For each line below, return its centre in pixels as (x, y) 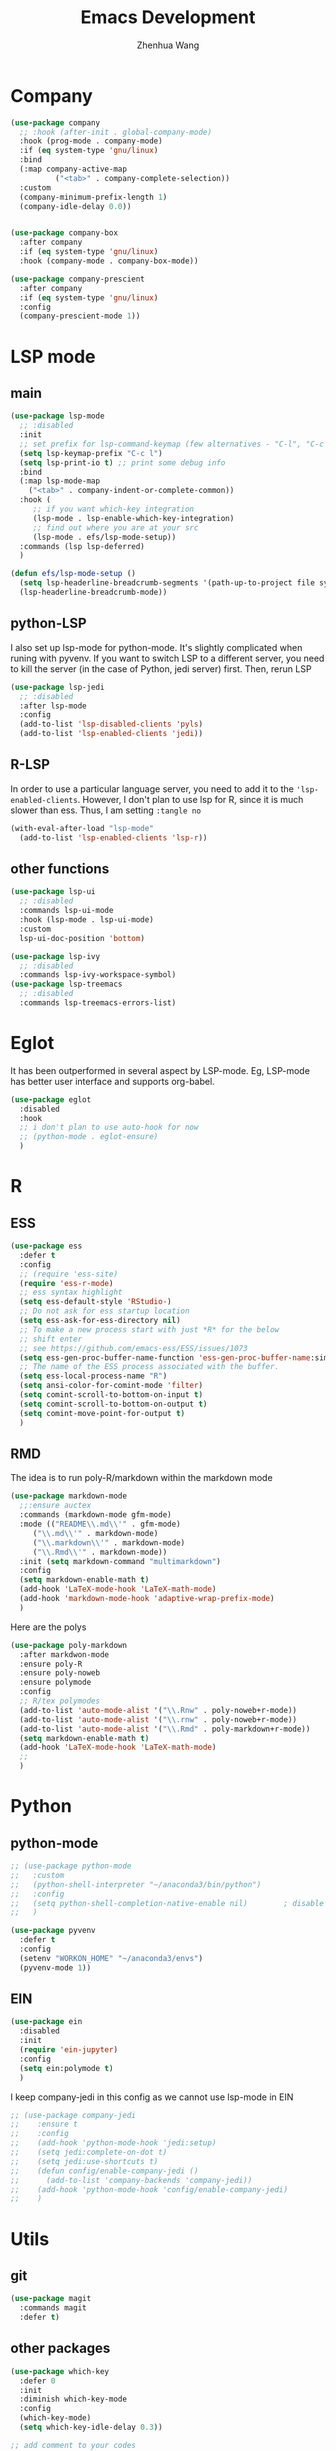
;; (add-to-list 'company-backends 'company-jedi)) (131, 2180)
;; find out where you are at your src (115, 527)
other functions (60, 868)
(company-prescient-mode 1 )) (80, 316)
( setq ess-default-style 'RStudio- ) (95, 1302)
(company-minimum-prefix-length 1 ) (93, 197)
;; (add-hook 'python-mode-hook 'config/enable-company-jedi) (149, 2189)
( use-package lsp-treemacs (66, 984)
